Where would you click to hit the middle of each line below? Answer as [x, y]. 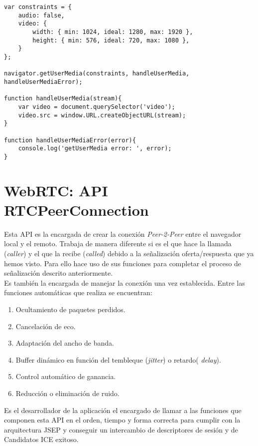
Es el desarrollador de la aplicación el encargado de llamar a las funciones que [123, 410]
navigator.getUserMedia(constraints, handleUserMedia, [97, 74]
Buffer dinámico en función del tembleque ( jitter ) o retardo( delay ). [118, 359]
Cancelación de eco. [46, 326]
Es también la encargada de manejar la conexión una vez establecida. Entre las [125, 282]
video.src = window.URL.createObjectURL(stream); [102, 115]
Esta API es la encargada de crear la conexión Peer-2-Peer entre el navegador [123, 233]
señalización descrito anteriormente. [59, 273]
